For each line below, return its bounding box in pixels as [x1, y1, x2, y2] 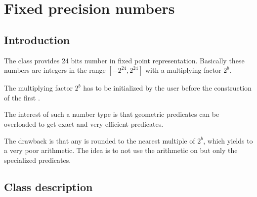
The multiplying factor [4, 83, 73, 93]
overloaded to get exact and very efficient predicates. [4, 118, 164, 129]
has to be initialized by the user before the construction [83, 83, 252, 93]
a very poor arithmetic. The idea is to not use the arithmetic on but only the [4, 145, 238, 155]
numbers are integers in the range [4, 65, 106, 75]
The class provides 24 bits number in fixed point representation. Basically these [4, 55, 245, 65]
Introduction [4, 32, 70, 47]
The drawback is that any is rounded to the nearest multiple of [4, 135, 195, 146]
